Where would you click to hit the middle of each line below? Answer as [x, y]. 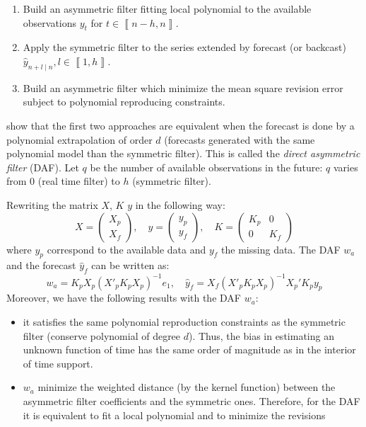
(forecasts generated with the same [240, 139]
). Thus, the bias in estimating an [261, 335]
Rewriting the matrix [52, 204]
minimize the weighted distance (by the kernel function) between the [187, 387]
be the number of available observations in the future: [206, 167]
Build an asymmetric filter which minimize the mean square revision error [183, 87]
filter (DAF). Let [43, 167]
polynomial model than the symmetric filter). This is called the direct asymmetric [183, 153]
